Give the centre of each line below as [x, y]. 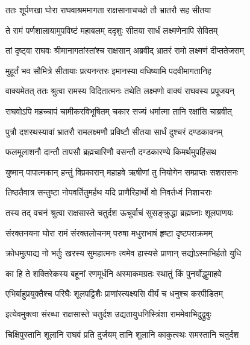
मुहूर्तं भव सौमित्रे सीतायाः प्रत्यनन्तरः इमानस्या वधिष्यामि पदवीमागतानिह [108, 70]
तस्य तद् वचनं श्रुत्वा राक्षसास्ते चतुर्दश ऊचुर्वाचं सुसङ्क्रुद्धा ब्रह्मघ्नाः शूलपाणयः [119, 212]
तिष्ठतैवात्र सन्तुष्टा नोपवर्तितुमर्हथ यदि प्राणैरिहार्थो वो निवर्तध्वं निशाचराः [109, 192]
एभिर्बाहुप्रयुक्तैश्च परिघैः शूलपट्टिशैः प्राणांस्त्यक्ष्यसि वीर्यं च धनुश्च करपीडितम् [114, 293]
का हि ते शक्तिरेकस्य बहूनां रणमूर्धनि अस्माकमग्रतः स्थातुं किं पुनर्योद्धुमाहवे [114, 273]
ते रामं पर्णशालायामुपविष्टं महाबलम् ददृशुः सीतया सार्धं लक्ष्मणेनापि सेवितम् [112, 30]
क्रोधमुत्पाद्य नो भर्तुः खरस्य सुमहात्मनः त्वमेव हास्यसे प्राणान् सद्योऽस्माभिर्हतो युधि [123, 253]
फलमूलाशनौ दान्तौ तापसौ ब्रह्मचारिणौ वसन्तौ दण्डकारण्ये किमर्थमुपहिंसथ [111, 152]
